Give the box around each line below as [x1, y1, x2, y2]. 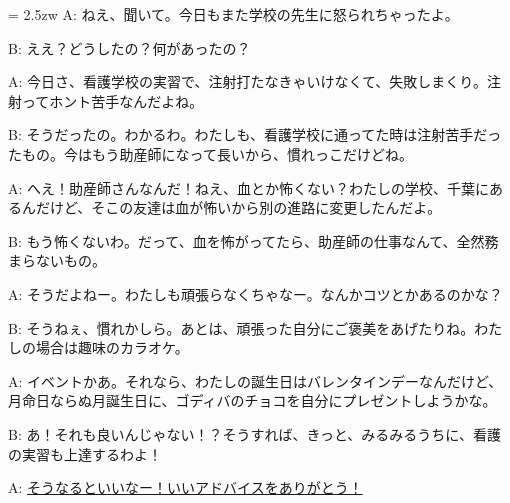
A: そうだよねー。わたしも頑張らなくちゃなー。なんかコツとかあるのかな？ [8, 283, 503, 304]
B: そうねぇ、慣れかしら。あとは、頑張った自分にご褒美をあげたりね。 [8, 317, 475, 338]
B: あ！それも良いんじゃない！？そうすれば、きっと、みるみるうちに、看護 [8, 423, 501, 444]
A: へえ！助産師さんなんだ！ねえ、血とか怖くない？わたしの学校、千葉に [8, 177, 490, 198]
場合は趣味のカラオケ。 [35, 337, 189, 358]
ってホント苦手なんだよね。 [21, 90, 204, 111]
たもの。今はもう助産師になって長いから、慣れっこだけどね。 [8, 143, 413, 164]
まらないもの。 [8, 250, 106, 271]
